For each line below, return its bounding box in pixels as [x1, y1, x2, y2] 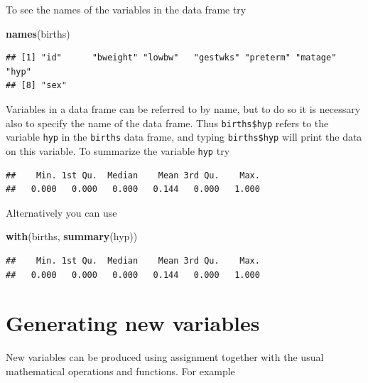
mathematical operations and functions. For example [6, 363, 235, 378]
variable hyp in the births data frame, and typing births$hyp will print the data [6, 129, 362, 144]
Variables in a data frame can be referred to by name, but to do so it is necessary [6, 101, 361, 116]
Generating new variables [6, 308, 260, 338]
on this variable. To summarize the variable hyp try [6, 143, 230, 158]
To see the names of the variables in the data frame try [6, 2, 247, 16]
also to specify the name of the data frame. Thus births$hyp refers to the [6, 115, 329, 130]
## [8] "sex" [6, 80, 67, 91]
